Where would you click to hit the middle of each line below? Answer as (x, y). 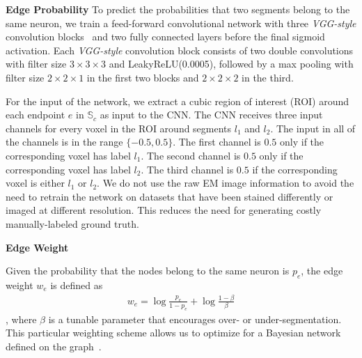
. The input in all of (313, 128)
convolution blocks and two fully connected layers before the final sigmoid (165, 37)
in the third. (268, 77)
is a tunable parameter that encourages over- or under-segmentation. (195, 319)
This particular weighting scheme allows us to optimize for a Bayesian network (173, 333)
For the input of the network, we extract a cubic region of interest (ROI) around (178, 101)
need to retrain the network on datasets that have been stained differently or (170, 196)
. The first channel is (217, 142)
